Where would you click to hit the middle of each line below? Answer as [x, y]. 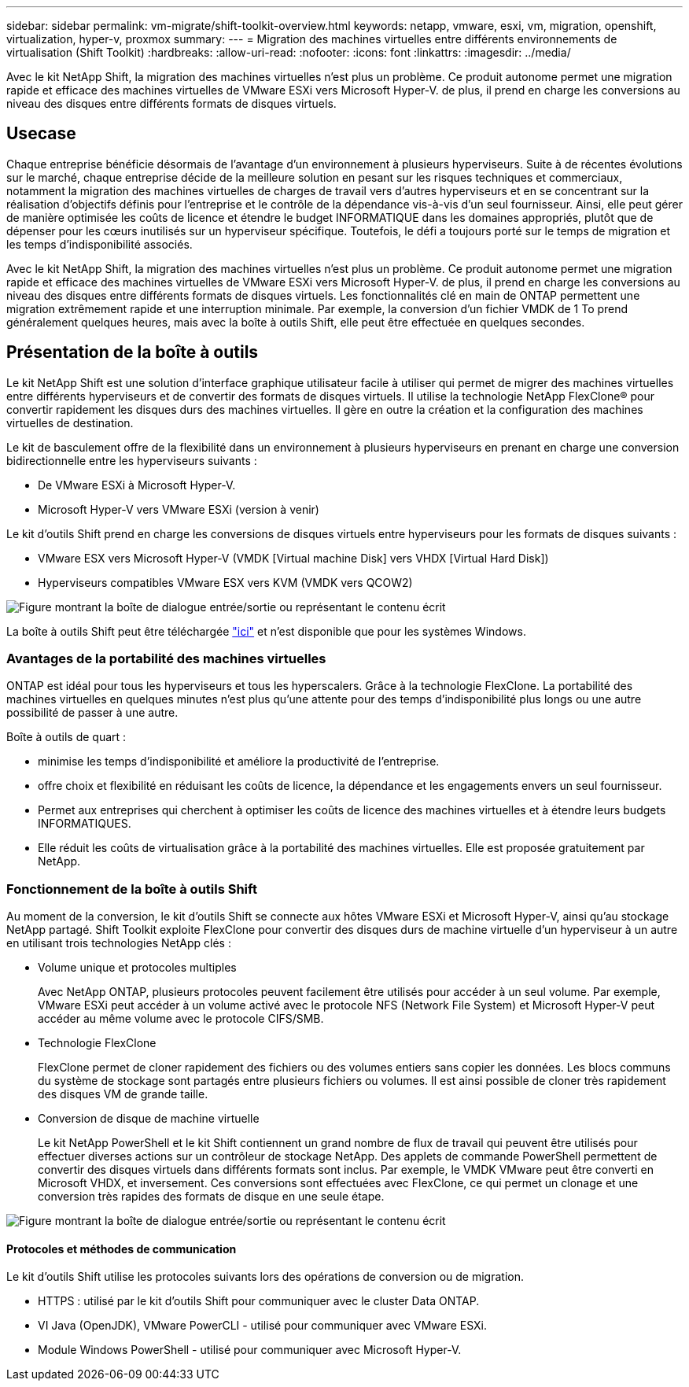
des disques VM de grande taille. [123, 1094]
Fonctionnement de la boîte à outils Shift [132, 889]
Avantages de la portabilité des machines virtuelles [166, 659]
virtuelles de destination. [70, 422]
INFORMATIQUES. [85, 824]
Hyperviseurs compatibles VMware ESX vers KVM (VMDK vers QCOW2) [225, 582]
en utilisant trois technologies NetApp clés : [119, 943]
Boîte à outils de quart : [66, 737]
